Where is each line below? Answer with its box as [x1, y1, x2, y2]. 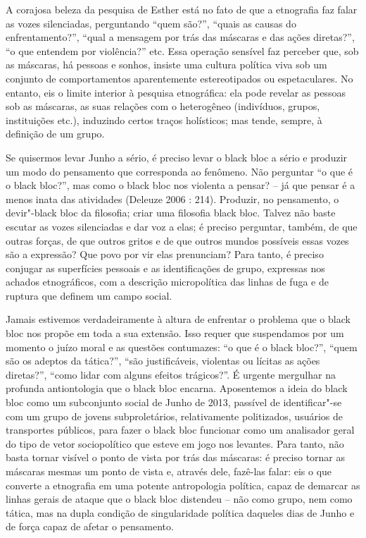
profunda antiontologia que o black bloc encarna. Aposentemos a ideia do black [6, 381, 348, 396]
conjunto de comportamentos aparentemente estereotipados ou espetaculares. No [6, 71, 353, 85]
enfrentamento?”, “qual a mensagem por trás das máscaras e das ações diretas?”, [6, 30, 355, 44]
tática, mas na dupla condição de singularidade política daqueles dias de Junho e [6, 505, 355, 520]
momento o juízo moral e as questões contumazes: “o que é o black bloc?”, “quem [6, 339, 358, 354]
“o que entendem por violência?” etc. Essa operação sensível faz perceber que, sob [6, 43, 359, 58]
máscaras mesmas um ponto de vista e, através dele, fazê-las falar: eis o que [6, 464, 332, 478]
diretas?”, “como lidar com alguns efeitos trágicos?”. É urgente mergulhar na [6, 367, 336, 381]
